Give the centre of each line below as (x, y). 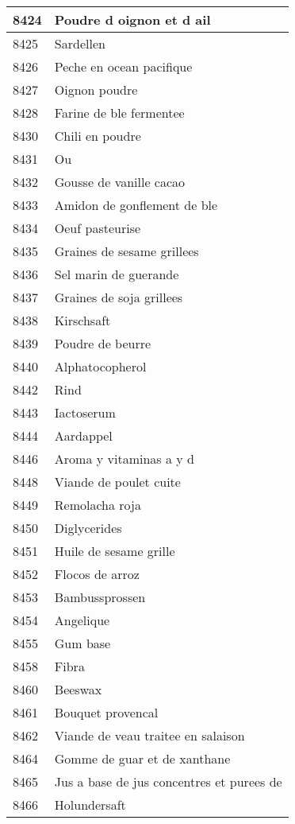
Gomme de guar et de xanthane (142, 758)
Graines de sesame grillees (126, 251)
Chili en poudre (98, 136)
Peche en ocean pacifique (123, 66)
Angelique (82, 620)
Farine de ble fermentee (119, 113)
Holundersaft (90, 805)
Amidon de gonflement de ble (136, 205)
